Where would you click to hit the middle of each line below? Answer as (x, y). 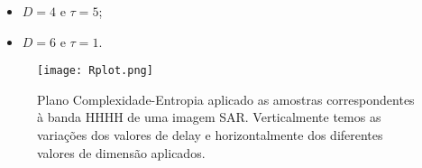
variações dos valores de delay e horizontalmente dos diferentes (210, 135)
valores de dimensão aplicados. (121, 152)
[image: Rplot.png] (95, 71)
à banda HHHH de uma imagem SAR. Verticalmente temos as (209, 117)
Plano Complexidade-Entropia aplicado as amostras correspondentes (226, 99)
